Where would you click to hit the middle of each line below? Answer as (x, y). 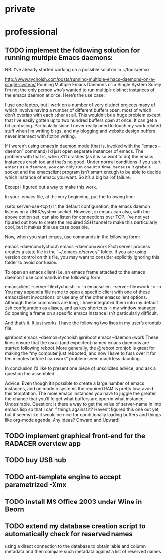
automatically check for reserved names (69, 534)
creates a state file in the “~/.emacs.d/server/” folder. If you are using (76, 252)
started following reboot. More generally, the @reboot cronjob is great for (80, 348)
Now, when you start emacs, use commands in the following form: (73, 237)
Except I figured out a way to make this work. (51, 187)
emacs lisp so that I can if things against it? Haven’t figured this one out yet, (83, 409)
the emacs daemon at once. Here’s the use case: (55, 95)
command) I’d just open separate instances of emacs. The (84, 151)
